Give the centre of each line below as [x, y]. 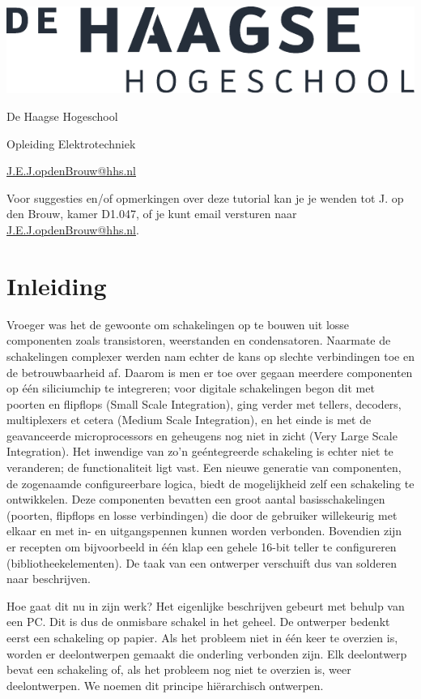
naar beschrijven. [49, 579]
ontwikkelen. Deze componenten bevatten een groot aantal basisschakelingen [196, 499]
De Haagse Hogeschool [62, 116]
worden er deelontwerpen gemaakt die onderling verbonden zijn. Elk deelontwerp [207, 653]
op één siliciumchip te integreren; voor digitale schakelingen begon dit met [191, 388]
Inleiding [57, 285]
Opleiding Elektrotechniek [71, 143]
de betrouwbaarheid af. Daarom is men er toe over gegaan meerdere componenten [210, 372]
